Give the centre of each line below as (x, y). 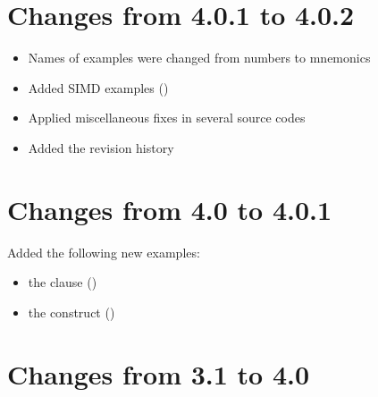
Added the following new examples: (104, 252)
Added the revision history (101, 147)
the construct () (71, 312)
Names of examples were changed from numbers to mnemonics (199, 58)
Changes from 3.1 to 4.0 (159, 373)
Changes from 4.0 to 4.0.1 (170, 209)
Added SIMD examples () (98, 87)
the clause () (63, 282)
